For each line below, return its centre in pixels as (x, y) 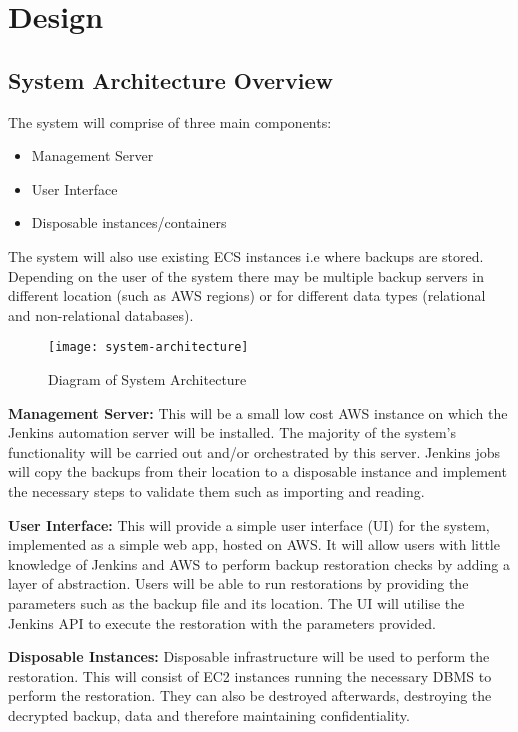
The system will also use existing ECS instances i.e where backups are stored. (246, 255)
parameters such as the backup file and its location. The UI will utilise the (236, 602)
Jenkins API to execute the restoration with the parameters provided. (222, 622)
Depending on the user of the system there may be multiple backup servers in (246, 275)
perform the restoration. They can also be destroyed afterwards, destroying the (250, 695)
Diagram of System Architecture (147, 378)
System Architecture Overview (170, 79)
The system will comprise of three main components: (170, 121)
